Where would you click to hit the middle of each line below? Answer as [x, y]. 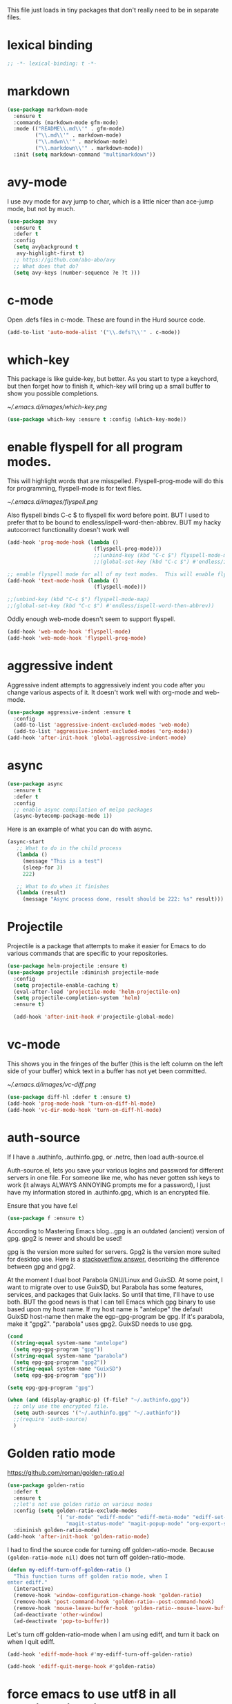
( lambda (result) [41, 893]
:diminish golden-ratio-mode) [57, 1530]
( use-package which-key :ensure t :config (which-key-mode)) [97, 420]
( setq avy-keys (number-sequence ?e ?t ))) [77, 273]
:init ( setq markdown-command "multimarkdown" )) [85, 155]
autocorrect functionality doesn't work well [68, 530]
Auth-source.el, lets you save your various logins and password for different [115, 1170]
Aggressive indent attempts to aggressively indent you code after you [106, 685]
